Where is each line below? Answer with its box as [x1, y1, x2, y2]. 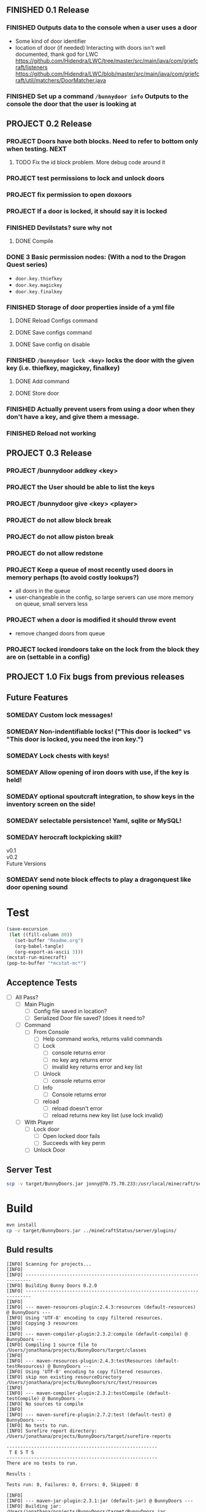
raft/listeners [15, 63, 48, 71]
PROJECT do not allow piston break [6, 532, 114, 541]
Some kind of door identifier [15, 37, 86, 45]
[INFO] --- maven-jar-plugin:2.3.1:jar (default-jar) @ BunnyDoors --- [6, 1497, 193, 1504]
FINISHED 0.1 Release [6, 5, 90, 15]
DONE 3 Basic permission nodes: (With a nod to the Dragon [6, 253, 186, 261]
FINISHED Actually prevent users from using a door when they [6, 405, 195, 414]
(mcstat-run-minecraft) [6, 954, 67, 961]
